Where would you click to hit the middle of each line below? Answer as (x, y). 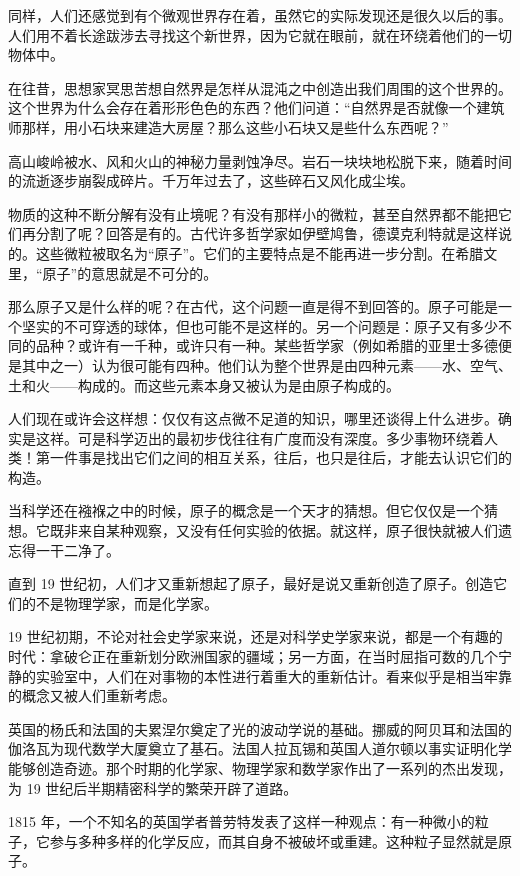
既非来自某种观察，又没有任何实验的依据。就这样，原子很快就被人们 (273, 530)
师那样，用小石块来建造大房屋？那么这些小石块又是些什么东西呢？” (228, 126)
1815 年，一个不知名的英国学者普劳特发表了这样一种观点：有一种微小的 (241, 821)
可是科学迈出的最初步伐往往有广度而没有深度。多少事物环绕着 (280, 437)
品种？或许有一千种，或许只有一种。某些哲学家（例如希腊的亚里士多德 (266, 345)
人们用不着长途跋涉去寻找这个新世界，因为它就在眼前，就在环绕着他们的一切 (260, 34)
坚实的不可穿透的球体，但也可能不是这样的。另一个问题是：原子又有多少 (259, 325)
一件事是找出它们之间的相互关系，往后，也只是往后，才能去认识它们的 (280, 457)
